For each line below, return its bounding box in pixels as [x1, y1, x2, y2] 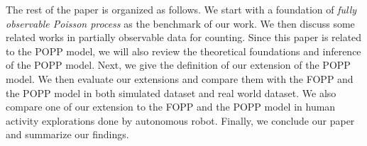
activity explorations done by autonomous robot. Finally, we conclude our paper [6, 113, 355, 128]
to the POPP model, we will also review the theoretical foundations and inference [6, 43, 361, 58]
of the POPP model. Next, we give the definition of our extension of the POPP [6, 57, 351, 72]
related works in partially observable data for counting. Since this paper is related [6, 30, 362, 45]
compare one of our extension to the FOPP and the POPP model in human [6, 99, 336, 114]
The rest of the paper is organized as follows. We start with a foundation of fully [6, 2, 357, 16]
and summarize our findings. [6, 127, 129, 142]
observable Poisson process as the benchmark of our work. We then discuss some [6, 16, 355, 30]
